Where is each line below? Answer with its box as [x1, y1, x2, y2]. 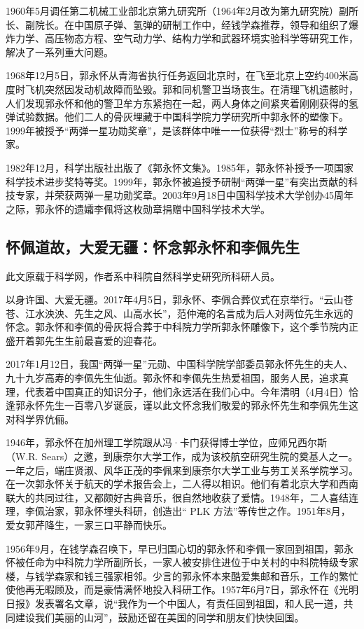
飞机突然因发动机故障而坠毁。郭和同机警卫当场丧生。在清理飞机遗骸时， [24, 81, 358, 96]
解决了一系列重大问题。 [6, 44, 113, 59]
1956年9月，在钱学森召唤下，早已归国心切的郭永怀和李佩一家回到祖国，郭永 [6, 541, 353, 555]
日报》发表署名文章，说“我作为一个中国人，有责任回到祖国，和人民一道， [6, 595, 344, 610]
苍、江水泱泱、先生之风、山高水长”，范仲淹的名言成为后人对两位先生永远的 [6, 305, 353, 320]
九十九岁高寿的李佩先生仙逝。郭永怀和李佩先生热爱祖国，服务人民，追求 [6, 371, 339, 385]
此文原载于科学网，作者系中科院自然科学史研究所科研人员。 [6, 268, 280, 283]
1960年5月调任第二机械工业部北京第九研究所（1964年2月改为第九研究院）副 [6, 4, 349, 18]
